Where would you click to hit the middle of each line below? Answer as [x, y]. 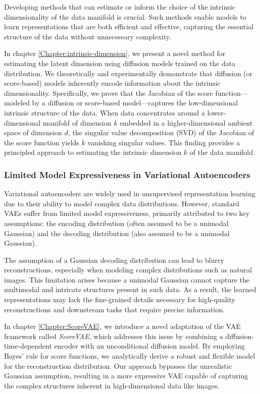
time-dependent [28, 346]
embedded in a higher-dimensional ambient [186, 122]
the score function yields [42, 142]
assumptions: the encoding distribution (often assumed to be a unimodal [116, 223]
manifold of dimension [77, 122]
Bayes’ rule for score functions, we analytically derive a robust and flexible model [130, 356]
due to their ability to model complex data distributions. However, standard [122, 203]
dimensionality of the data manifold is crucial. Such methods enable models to [125, 16]
